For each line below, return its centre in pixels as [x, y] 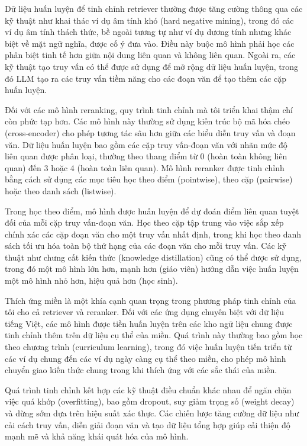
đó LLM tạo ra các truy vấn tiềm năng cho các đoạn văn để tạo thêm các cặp [146, 78]
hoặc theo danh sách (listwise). [61, 190]
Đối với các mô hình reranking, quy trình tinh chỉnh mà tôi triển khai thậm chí [149, 109]
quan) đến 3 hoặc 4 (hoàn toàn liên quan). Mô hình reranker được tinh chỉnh [145, 167]
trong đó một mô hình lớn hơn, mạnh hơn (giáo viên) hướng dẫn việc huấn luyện [152, 269]
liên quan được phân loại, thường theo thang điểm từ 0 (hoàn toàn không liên [146, 156]
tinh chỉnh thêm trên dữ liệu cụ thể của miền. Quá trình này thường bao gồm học [154, 335]
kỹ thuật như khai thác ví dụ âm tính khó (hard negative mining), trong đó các [149, 20]
